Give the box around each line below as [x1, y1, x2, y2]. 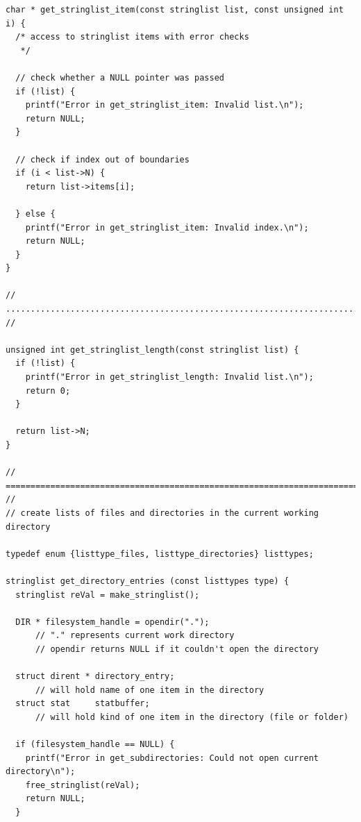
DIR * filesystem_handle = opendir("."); [15, 616, 210, 627]
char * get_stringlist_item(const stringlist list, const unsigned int [6, 5, 344, 15]
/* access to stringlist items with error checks [15, 32, 249, 42]
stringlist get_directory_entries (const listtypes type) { [6, 576, 289, 586]
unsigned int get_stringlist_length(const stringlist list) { [6, 344, 299, 355]
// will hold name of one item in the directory [35, 685, 265, 695]
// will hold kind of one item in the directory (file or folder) [35, 712, 349, 722]
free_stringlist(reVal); [25, 780, 140, 790]
